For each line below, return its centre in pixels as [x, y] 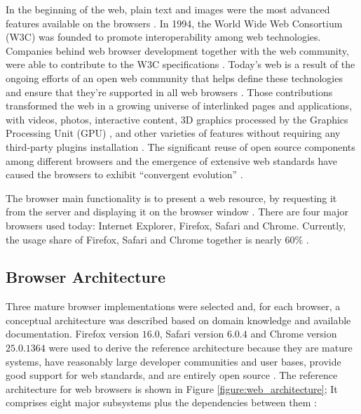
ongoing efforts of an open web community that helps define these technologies [174, 78]
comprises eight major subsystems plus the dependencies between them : [161, 402]
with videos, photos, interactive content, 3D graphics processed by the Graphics [177, 119]
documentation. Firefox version [73, 334]
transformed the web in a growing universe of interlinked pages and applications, [179, 106]
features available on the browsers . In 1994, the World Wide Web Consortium [174, 23]
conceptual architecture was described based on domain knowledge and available [178, 320]
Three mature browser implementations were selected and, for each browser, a [173, 306]
